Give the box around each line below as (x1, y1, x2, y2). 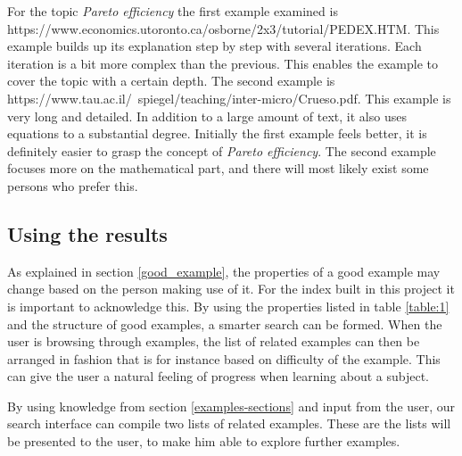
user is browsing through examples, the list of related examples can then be (7, 332, 420, 351)
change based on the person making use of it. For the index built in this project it (7, 279, 455, 298)
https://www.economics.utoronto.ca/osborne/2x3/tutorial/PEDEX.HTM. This (7, 19, 440, 37)
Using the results (7, 220, 168, 247)
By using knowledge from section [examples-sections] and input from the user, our (7, 396, 456, 415)
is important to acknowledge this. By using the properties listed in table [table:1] (7, 296, 450, 315)
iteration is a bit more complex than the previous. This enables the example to (7, 54, 439, 72)
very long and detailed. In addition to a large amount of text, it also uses (7, 106, 407, 125)
